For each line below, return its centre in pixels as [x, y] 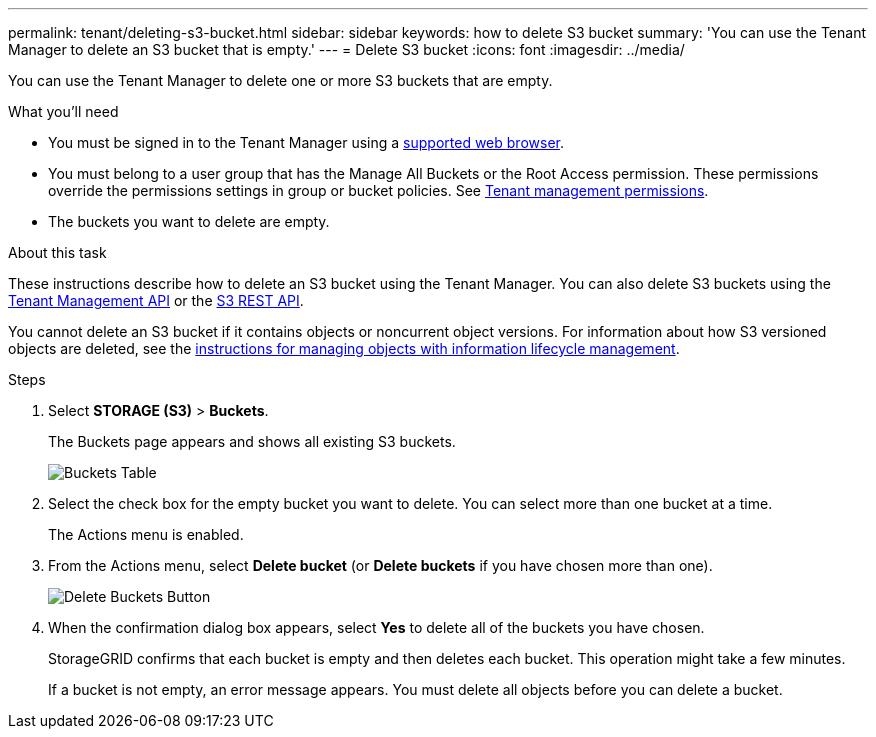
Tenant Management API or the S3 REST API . [156, 300]
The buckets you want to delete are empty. [189, 221]
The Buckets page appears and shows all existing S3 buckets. [252, 441]
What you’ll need [63, 111]
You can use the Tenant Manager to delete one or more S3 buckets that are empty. [280, 80]
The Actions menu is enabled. [146, 534]
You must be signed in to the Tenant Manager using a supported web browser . [306, 142]
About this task [57, 252]
